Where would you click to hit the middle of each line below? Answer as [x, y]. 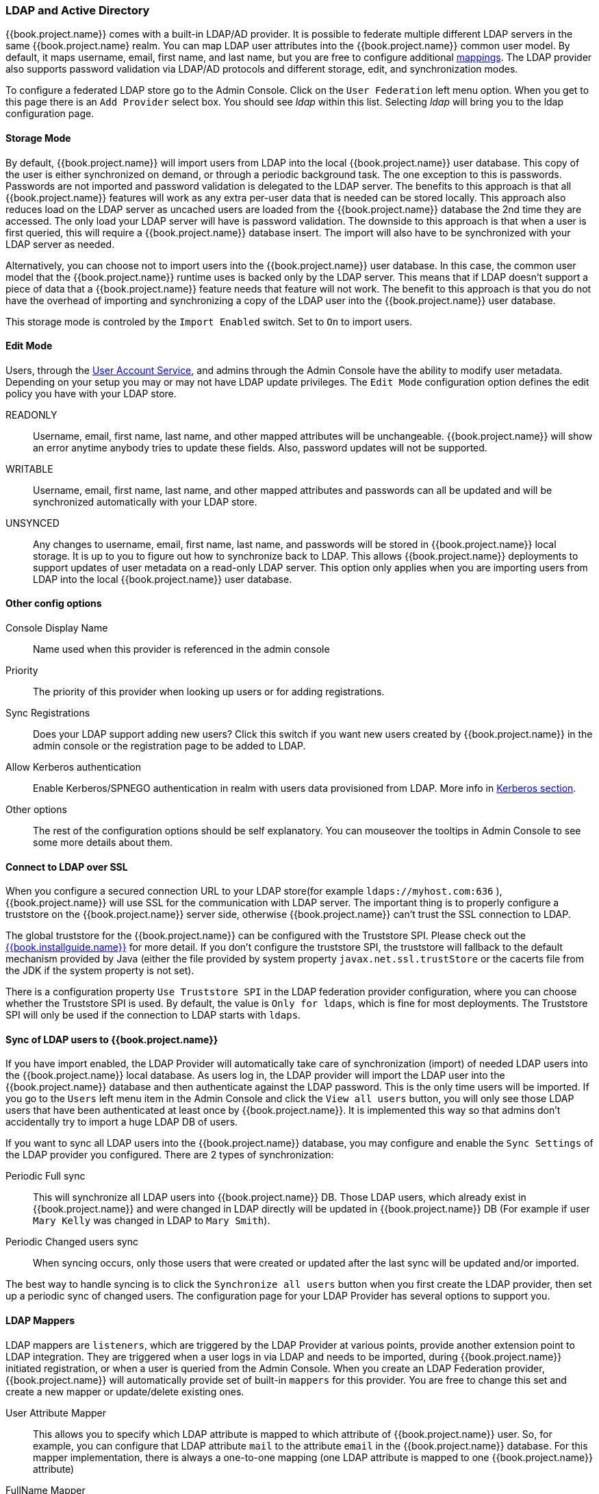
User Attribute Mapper [56, 1412]
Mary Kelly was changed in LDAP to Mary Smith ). [152, 1221]
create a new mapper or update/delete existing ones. [125, 1391]
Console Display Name [57, 628]
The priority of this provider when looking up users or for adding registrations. [209, 692]
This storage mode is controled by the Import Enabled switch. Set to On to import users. [209, 321]
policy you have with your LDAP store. [91, 393]
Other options [36, 810]
